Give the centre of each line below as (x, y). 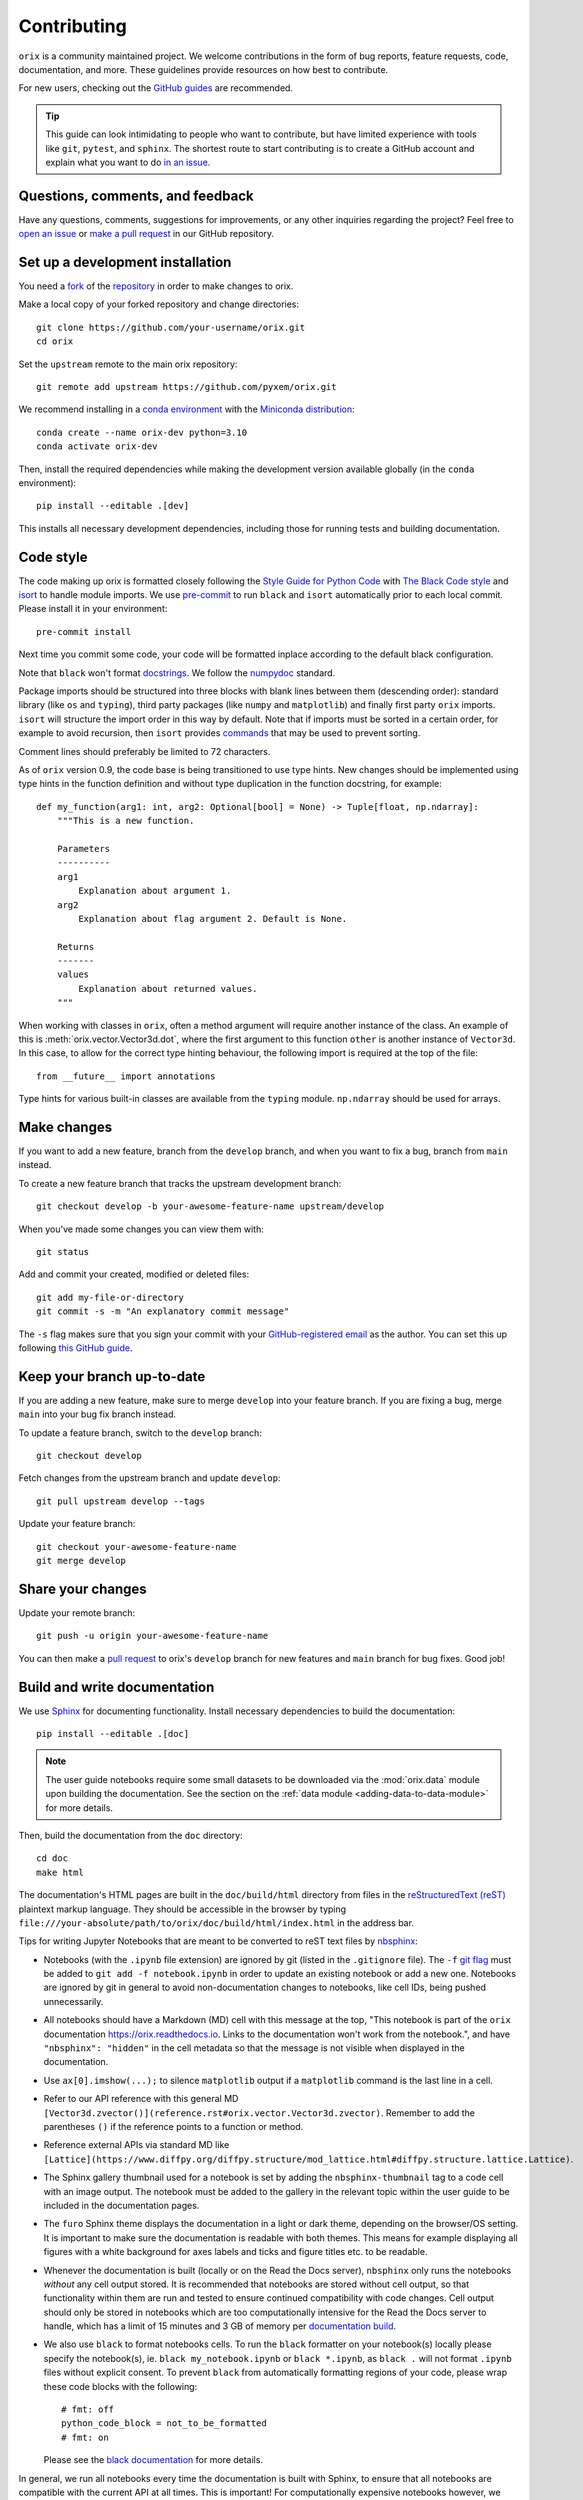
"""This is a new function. (125, 821)
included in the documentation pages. (121, 2205)
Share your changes (82, 1588)
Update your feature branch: (77, 1524)
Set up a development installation (125, 262)
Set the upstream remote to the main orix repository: (128, 364)
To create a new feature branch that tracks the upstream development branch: (180, 1183)
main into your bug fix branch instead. (97, 1414)
